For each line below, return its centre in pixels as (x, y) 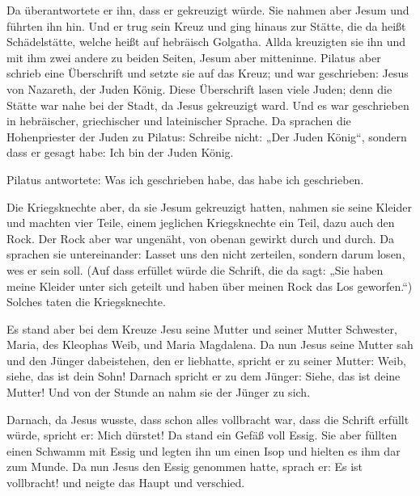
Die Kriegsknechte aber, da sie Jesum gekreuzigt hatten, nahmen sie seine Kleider (209, 206)
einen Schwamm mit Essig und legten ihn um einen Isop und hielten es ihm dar (204, 450)
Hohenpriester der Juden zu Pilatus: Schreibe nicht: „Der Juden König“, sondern (207, 136)
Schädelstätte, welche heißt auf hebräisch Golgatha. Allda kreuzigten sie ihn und (206, 42)
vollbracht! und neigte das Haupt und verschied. (126, 483)
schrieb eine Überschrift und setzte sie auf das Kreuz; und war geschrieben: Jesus (208, 73)
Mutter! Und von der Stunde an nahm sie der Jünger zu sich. (159, 392)
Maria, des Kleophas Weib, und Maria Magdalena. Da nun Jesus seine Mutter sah (210, 345)
